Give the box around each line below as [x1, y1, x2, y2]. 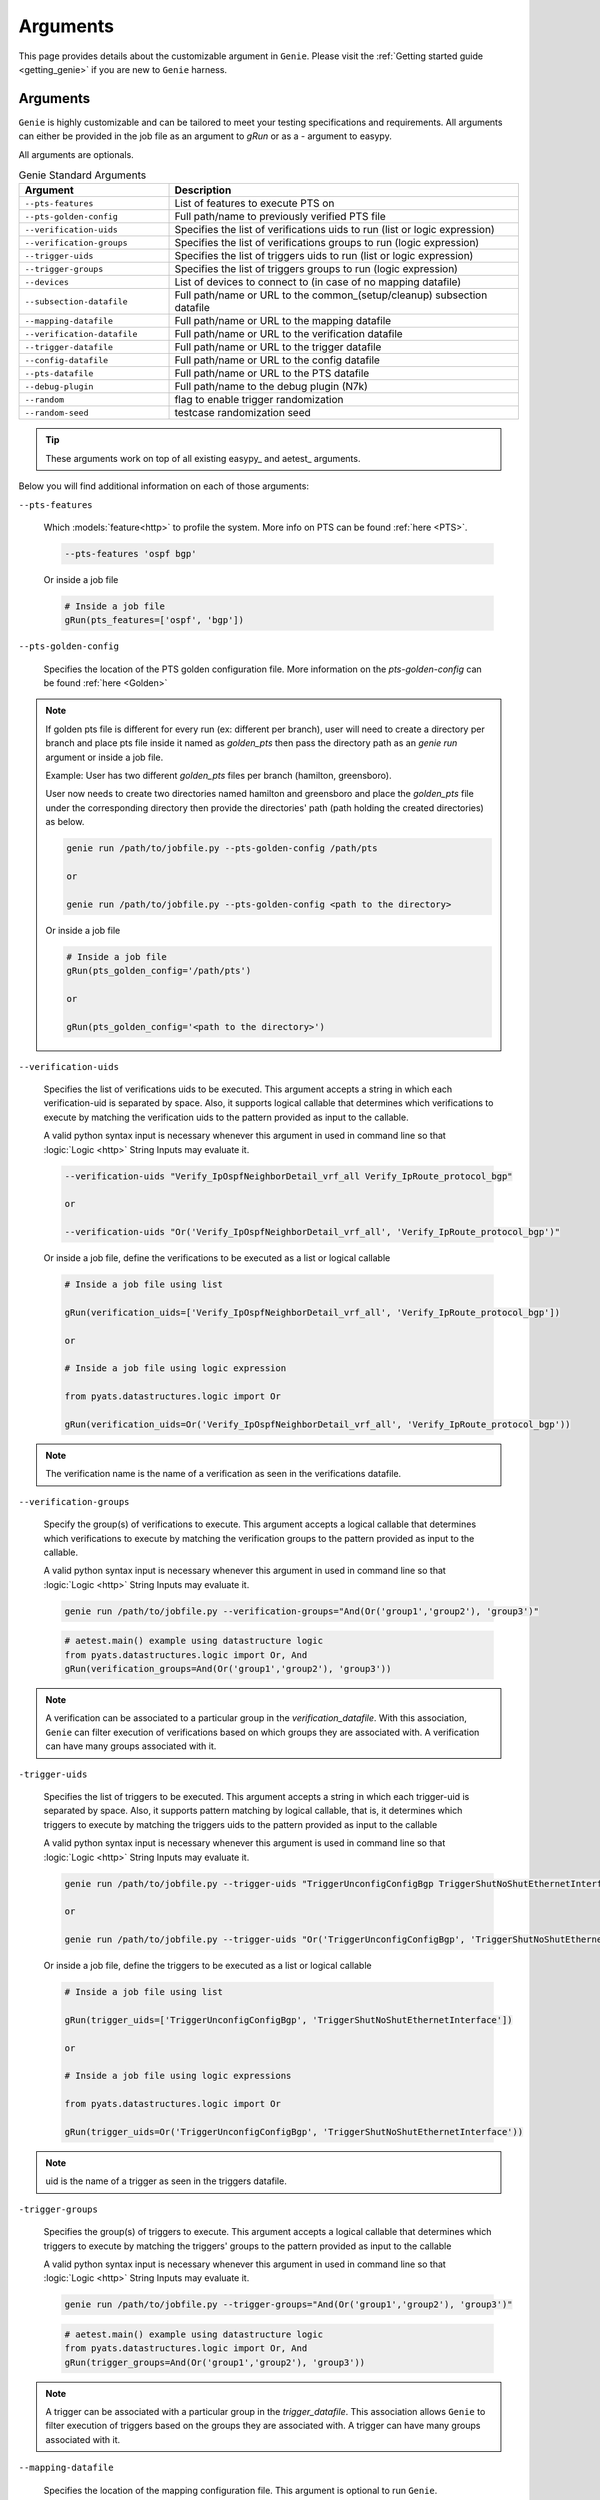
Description [174, 183, 232, 197]
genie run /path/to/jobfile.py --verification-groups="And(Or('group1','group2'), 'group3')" [64, 1605, 540, 1617]
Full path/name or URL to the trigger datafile [174, 340, 382, 354]
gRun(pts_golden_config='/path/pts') [66, 965, 252, 977]
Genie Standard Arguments [18, 168, 147, 182]
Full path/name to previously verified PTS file [174, 210, 387, 224]
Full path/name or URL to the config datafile [174, 353, 380, 367]
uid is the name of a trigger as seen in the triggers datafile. [45, 2175, 287, 2187]
